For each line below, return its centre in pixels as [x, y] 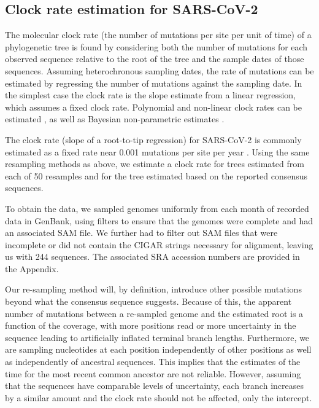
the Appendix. [32, 268]
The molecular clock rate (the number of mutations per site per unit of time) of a [158, 35]
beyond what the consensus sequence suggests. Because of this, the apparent [148, 301]
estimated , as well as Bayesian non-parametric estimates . [115, 119]
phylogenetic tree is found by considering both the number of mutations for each [156, 46]
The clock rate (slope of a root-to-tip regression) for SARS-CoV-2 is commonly [153, 139]
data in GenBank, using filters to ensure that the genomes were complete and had [159, 220]
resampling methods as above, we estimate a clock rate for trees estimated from [155, 164]
